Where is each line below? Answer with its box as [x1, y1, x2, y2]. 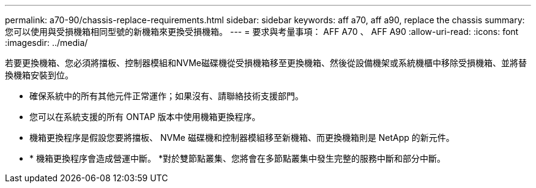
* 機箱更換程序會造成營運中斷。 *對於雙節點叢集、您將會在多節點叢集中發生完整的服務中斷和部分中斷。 [29, 153, 445, 164]
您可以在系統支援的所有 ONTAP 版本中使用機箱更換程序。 [29, 111, 261, 122]
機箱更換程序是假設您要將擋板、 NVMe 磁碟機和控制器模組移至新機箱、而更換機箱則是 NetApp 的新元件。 [29, 132, 455, 143]
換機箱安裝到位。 [5, 70, 73, 80]
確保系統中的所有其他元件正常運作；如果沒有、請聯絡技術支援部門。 [29, 91, 303, 101]
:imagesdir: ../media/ [5, 37, 88, 48]
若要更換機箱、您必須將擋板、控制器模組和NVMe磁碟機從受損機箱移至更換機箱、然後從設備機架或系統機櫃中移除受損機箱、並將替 [5, 58, 527, 68]
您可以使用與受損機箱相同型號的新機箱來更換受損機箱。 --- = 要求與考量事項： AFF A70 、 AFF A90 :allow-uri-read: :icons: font [5, 26, 519, 37]
